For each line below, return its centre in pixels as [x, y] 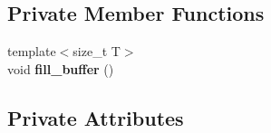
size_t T [97, 51]
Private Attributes [96, 117]
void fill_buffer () [61, 68]
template [32, 51]
